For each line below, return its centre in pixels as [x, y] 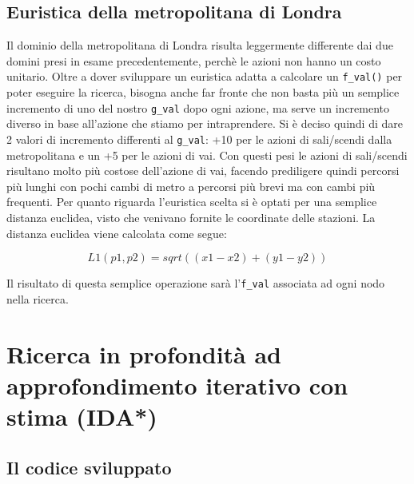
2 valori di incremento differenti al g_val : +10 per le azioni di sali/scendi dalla [199, 139]
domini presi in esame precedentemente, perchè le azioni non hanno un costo [194, 60]
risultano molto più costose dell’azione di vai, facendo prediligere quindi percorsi [203, 171]
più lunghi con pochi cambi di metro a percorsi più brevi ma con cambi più [191, 186]
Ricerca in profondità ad [144, 353]
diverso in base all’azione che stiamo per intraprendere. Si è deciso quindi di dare [205, 123]
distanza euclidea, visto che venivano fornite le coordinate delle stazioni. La [191, 217]
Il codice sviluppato [89, 467]
